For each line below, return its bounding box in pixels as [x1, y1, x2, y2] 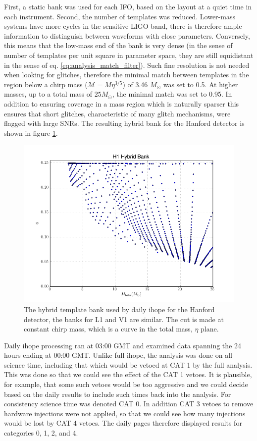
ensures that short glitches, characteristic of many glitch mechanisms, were [4, 108, 231, 118]
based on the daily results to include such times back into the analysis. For [4, 388, 231, 399]
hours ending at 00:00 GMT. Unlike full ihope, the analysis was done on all [4, 350, 232, 360]
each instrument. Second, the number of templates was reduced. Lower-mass [4, 11, 235, 21]
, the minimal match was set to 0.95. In [112, 89, 232, 99]
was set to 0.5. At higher [163, 79, 238, 89]
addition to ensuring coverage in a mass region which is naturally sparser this [4, 98, 239, 109]
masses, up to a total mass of [4, 89, 93, 99]
